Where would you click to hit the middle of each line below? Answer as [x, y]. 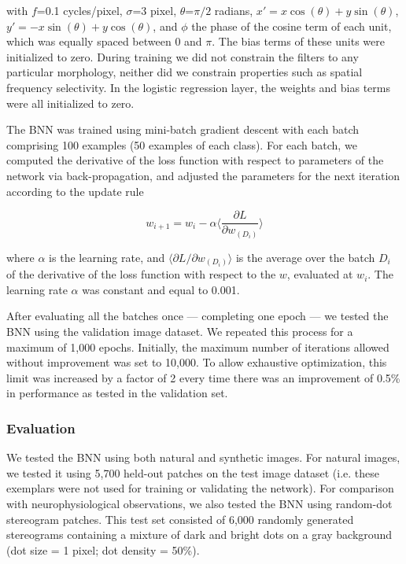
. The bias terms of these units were [298, 41]
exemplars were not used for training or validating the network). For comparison [200, 488]
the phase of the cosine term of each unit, [292, 26]
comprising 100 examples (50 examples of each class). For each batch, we [182, 144]
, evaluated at [320, 274]
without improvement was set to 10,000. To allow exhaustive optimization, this [197, 362]
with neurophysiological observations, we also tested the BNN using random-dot [199, 503]
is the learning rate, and [107, 257]
